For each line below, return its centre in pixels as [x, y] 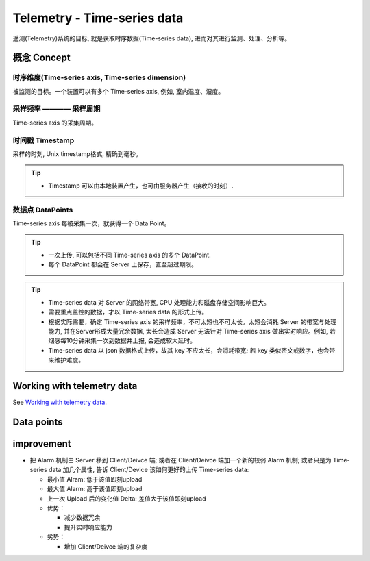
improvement [42, 444]
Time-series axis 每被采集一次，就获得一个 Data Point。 [91, 223]
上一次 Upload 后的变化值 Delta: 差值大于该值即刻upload [126, 498]
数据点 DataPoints [43, 210]
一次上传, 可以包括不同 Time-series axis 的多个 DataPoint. [130, 255]
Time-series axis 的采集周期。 [55, 123]
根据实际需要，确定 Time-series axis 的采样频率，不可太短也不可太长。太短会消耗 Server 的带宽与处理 [193, 321]
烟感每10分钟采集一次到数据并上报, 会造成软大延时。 [122, 341]
